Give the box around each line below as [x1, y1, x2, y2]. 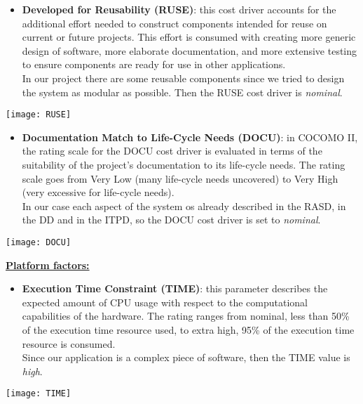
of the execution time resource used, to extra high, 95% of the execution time [22, 322, 355, 337]
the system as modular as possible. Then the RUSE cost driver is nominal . [22, 84, 343, 99]
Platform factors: [6, 257, 90, 272]
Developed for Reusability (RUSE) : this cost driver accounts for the [22, 2, 336, 16]
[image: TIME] [6, 389, 71, 399]
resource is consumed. [22, 336, 116, 351]
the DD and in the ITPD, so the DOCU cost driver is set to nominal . [22, 212, 321, 227]
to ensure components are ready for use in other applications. [22, 57, 286, 72]
